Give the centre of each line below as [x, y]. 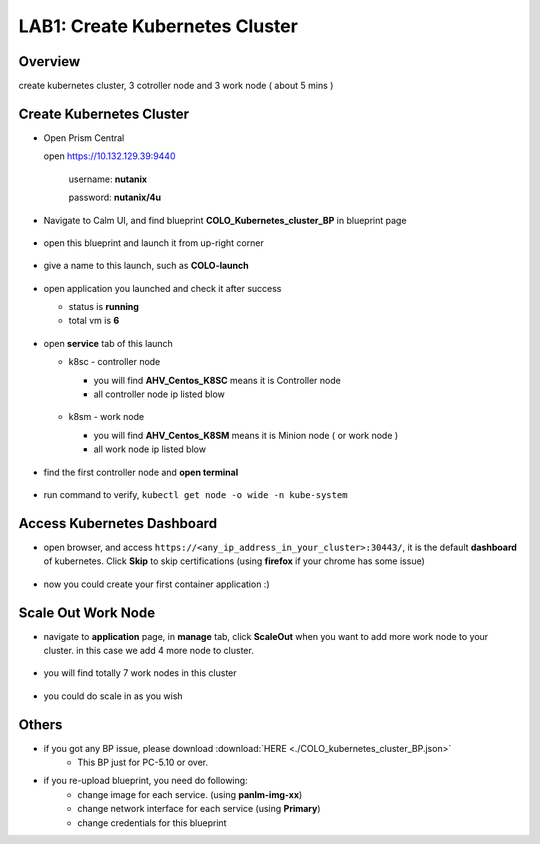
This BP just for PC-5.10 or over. [143, 762]
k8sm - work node [106, 417]
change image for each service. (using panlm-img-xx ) [190, 794]
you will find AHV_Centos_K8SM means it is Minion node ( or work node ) [246, 435]
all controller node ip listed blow [159, 394]
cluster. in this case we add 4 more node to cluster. [148, 650]
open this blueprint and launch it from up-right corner [153, 242]
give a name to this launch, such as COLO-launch [146, 266]
